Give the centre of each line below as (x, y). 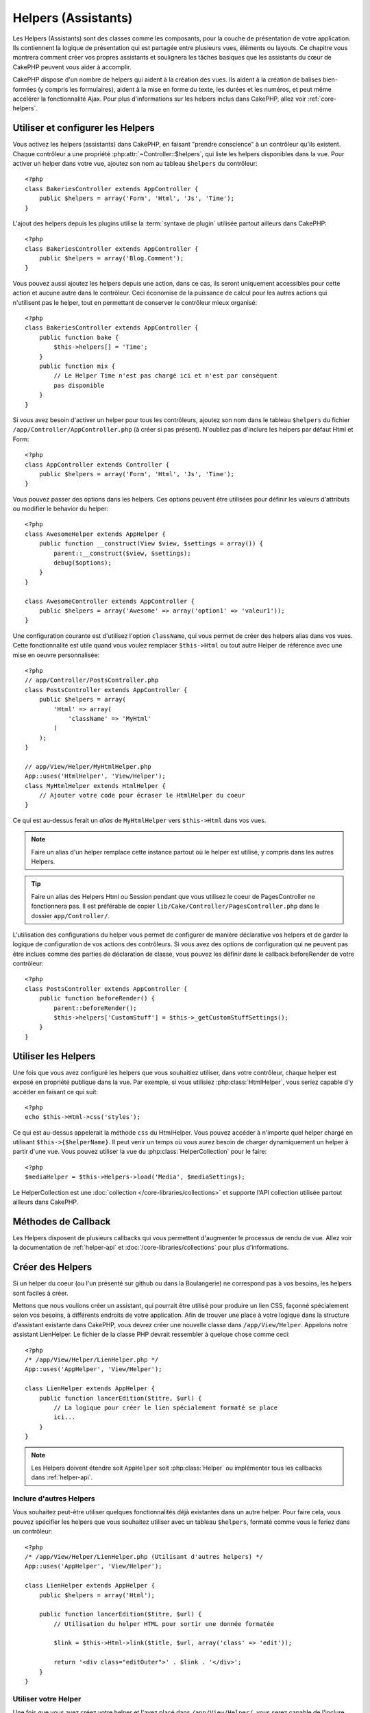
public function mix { (77, 366)
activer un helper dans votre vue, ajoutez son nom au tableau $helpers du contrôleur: (135, 163)
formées (25, 89)
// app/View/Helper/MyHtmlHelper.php (88, 766)
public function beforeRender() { (97, 998)
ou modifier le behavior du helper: (61, 509)
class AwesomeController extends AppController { (110, 601)
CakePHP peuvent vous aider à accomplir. (72, 67)
